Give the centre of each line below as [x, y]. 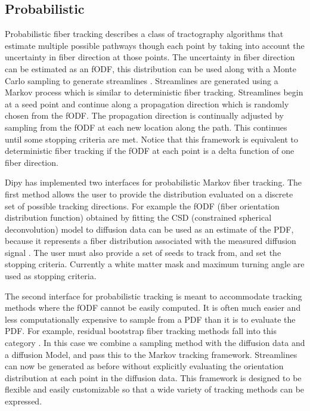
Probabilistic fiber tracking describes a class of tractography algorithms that [144, 34]
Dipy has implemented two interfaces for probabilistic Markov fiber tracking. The [154, 182]
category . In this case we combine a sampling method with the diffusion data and [155, 343]
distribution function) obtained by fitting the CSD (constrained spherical [138, 217]
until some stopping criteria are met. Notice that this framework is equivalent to [152, 139]
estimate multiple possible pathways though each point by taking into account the [155, 45]
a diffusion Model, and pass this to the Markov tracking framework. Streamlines [151, 354]
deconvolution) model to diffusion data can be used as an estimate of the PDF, [149, 229]
